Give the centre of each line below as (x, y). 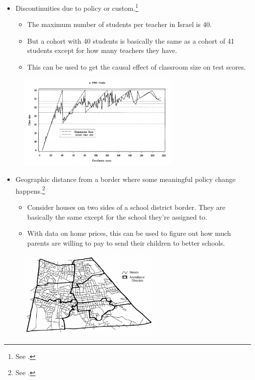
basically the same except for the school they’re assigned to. (117, 216)
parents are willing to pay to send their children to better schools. (126, 242)
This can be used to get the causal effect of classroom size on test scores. (137, 67)
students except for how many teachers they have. (102, 50)
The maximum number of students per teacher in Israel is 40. (119, 24)
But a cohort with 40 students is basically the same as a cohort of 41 (131, 40)
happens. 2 (30, 190)
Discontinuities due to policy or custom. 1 (77, 7)
